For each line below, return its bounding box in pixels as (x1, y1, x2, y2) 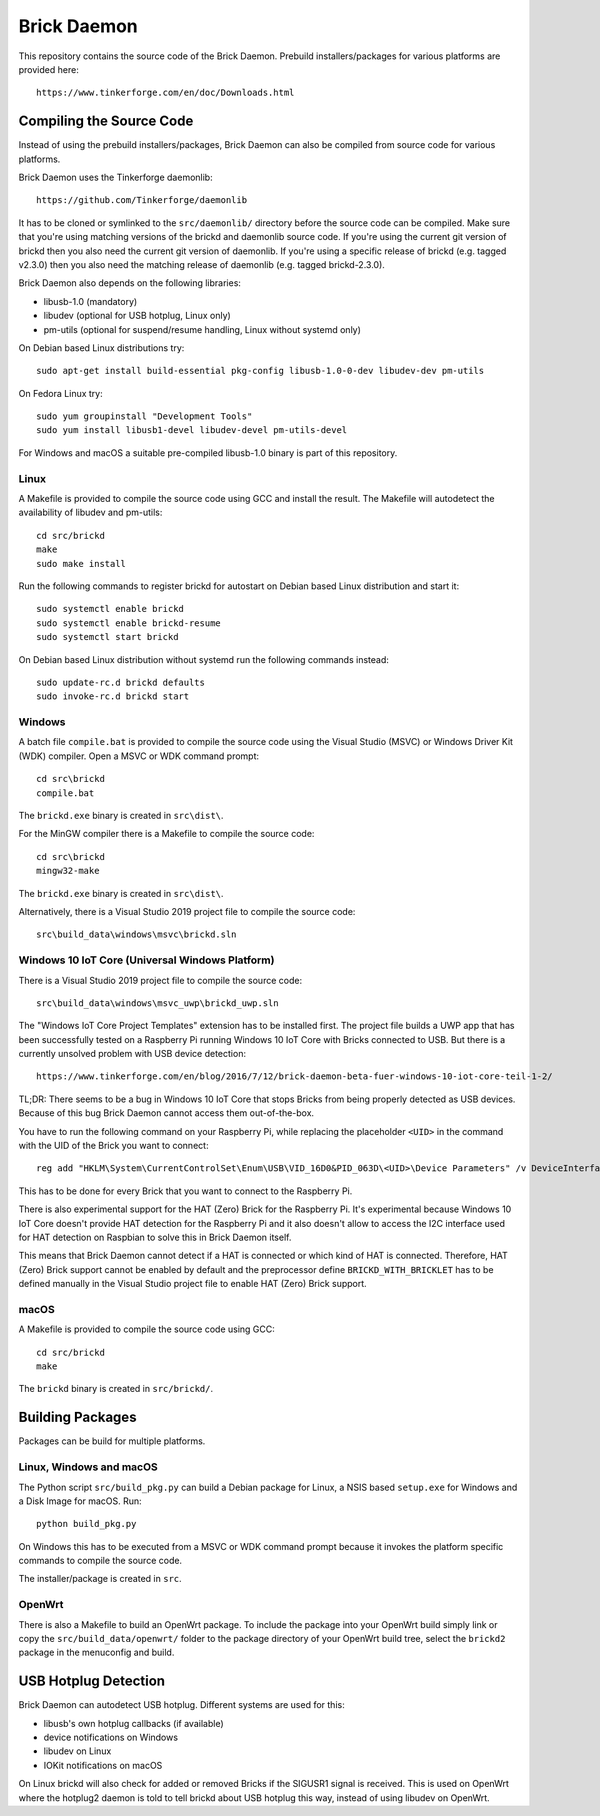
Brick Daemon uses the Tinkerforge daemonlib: (18, 171, 214, 184)
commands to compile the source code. (18, 1555, 183, 1567)
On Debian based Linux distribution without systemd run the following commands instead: (18, 653, 390, 665)
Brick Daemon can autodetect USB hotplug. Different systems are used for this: (18, 1699, 345, 1711)
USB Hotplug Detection (18, 1673, 165, 1690)
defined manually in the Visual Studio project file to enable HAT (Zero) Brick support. (18, 1278, 367, 1290)
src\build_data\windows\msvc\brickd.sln (36, 929, 237, 940)
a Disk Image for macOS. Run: (18, 1495, 142, 1507)
